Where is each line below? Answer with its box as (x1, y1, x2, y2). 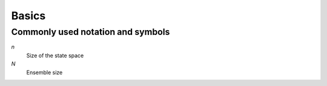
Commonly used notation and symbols (11, 26, 170, 37)
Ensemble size (26, 69, 63, 76)
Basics (11, 9, 46, 22)
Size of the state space (26, 52, 84, 59)
